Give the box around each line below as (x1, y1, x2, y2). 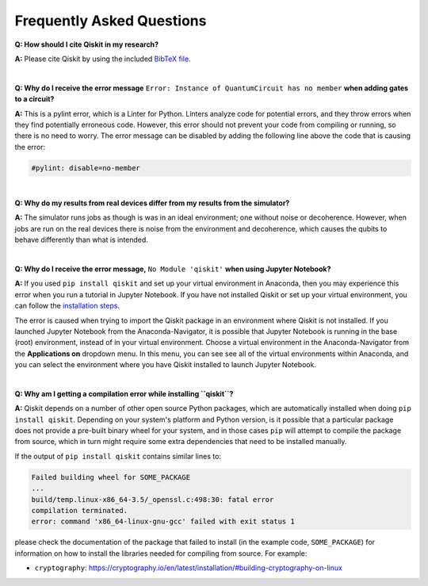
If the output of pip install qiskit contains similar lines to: (14, 451, 222, 461)
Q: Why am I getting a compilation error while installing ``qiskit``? (14, 389, 234, 398)
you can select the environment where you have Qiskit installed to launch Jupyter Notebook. (14, 360, 317, 370)
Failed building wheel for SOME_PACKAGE (31, 473, 190, 481)
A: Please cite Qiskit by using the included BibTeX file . (14, 54, 191, 63)
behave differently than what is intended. (14, 235, 148, 245)
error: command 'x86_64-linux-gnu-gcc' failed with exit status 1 (31, 517, 295, 527)
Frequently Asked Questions (14, 12, 207, 29)
